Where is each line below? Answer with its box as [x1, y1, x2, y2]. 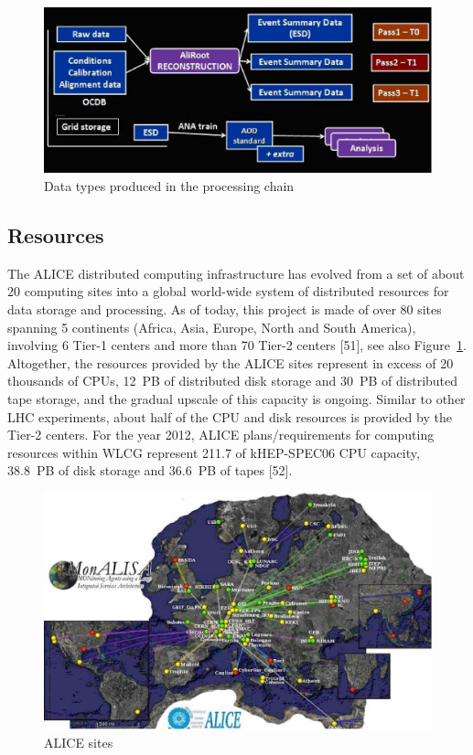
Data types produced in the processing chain [44, 175, 295, 195]
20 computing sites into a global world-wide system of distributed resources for [7, 282, 449, 301]
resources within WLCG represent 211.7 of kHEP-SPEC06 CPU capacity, [7, 442, 420, 462]
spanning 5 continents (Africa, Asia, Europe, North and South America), [7, 317, 416, 336]
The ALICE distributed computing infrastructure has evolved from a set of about [7, 263, 465, 282]
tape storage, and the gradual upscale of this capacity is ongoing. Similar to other [7, 388, 466, 408]
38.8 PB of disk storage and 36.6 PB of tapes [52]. [7, 461, 293, 480]
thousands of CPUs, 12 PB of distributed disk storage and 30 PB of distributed [7, 371, 458, 390]
